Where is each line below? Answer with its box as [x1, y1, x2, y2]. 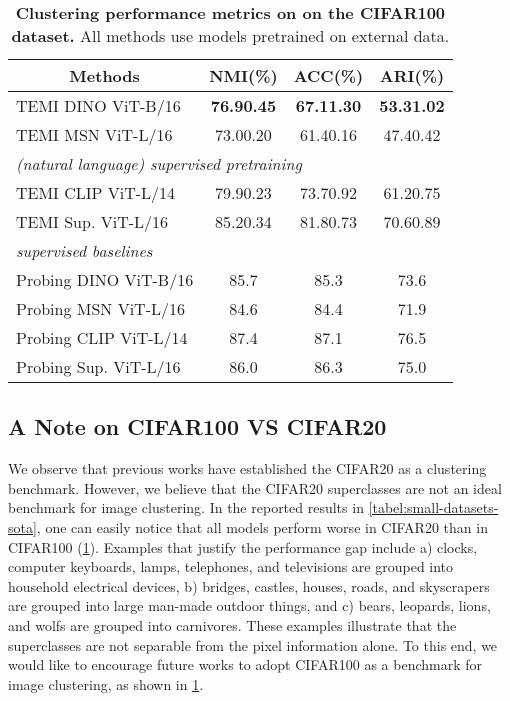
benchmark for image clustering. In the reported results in [8, 497, 364, 518]
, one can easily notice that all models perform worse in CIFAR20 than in [36, 516, 488, 537]
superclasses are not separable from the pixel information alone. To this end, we [8, 634, 498, 655]
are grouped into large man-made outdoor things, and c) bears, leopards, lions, [8, 595, 491, 616]
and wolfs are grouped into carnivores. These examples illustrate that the [8, 614, 457, 635]
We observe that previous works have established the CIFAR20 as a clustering [8, 458, 487, 479]
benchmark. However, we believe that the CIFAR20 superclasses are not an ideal [8, 477, 502, 498]
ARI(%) [379, 64, 445, 87]
